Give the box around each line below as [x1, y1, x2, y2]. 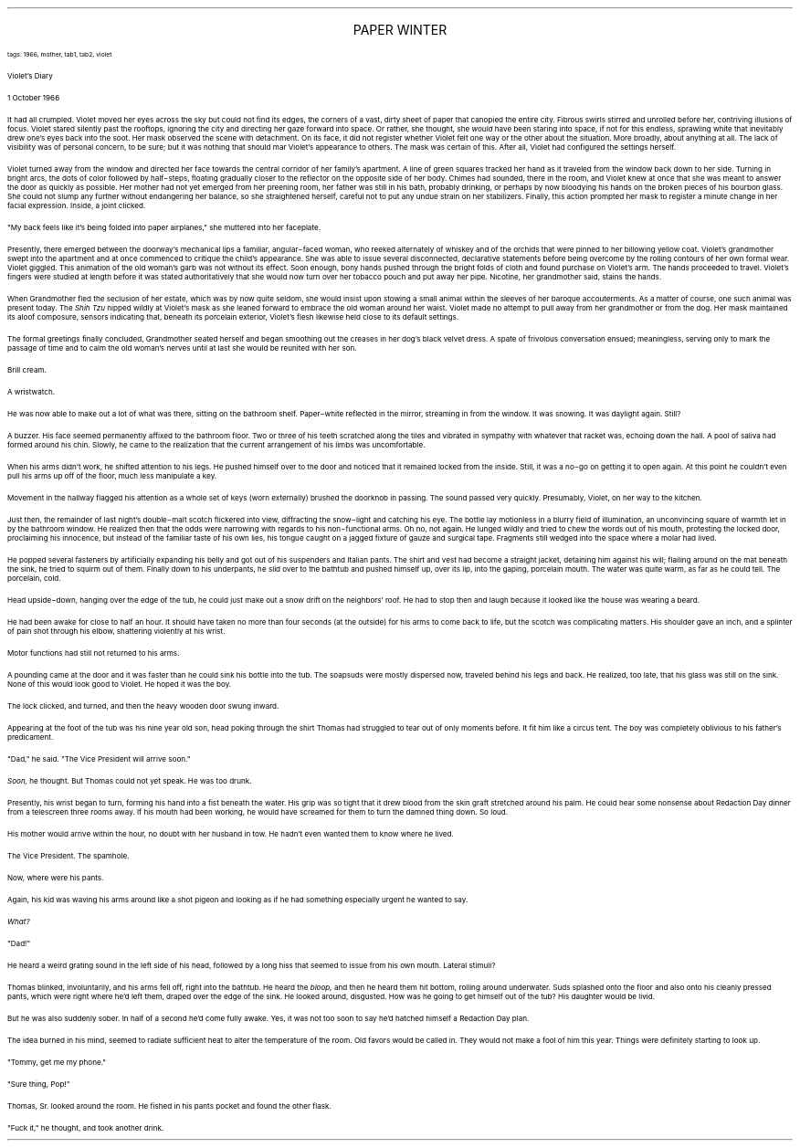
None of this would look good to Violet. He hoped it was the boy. [7, 679, 232, 689]
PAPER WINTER [353, 22, 447, 37]
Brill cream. [7, 365, 47, 374]
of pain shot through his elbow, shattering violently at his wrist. [7, 627, 226, 636]
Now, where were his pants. [7, 873, 104, 882]
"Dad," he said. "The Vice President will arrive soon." [7, 754, 191, 764]
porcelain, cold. [7, 574, 61, 583]
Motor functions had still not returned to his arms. [7, 648, 180, 658]
